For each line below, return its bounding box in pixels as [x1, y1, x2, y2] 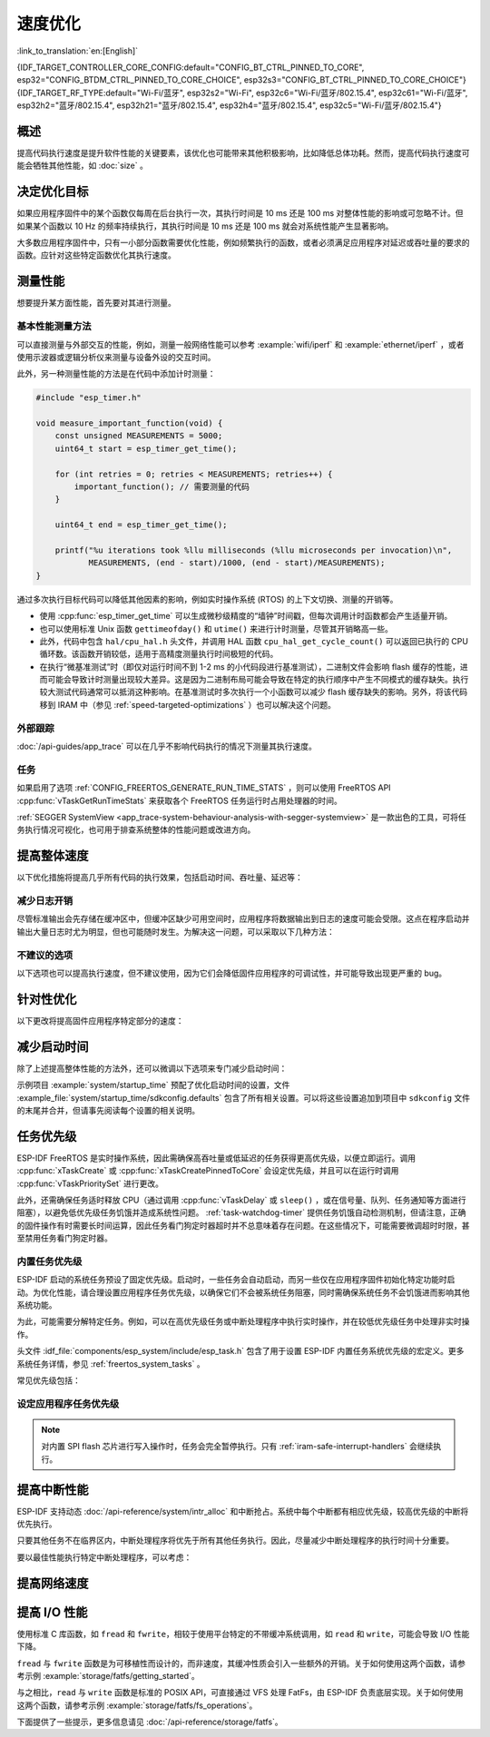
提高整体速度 [16, 849, 89, 864]
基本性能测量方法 [16, 320, 92, 333]
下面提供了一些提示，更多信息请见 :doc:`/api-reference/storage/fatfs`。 [16, 1716, 283, 1728]
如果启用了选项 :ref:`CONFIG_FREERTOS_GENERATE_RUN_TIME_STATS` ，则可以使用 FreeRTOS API [16, 782, 391, 793]
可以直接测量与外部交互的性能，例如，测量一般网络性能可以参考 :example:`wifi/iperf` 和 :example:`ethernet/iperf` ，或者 [16, 339, 465, 349]
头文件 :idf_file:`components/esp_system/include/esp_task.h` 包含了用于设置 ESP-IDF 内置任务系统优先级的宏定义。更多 [16, 1346, 465, 1357]
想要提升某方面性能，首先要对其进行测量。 [16, 298, 176, 309]
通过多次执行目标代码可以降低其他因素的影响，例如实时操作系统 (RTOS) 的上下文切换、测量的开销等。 [16, 594, 398, 604]
